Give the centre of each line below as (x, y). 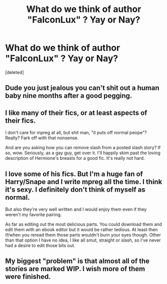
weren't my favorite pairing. (34, 214)
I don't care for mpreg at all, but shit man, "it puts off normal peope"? (76, 133)
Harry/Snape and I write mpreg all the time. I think (84, 181)
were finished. (28, 277)
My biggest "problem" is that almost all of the (77, 261)
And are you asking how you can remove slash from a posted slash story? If (83, 148)
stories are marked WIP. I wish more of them (75, 269)
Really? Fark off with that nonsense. (42, 138)
